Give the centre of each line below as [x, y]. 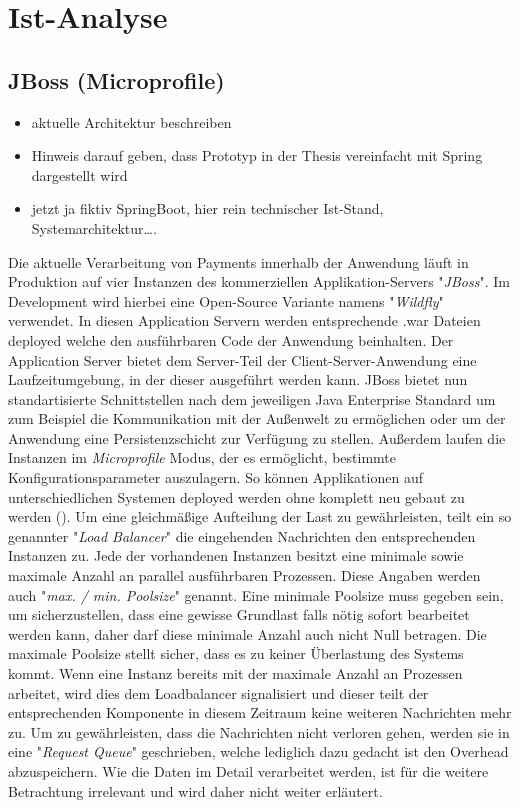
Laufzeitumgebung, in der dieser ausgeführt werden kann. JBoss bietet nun [238, 379]
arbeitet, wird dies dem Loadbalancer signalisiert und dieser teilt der [218, 692]
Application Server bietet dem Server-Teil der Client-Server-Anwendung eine [242, 359]
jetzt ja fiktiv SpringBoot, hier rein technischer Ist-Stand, [207, 208]
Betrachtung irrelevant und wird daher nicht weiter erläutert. [195, 790]
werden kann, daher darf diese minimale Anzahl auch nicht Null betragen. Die [247, 633]
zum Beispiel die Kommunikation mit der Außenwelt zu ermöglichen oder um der [257, 418]
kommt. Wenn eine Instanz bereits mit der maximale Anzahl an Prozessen [235, 673]
